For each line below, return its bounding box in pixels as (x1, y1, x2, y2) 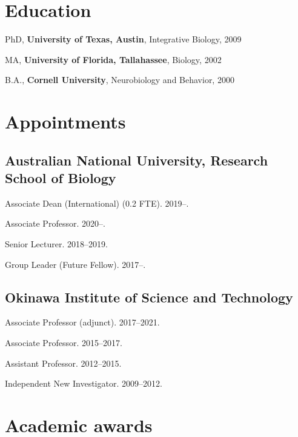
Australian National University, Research (5, 150, 268, 169)
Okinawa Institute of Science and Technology (5, 287, 293, 306)
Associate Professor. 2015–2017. (5, 336, 122, 349)
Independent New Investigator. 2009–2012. (5, 377, 162, 390)
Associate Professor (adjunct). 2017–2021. (5, 316, 160, 329)
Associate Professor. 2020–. (5, 217, 105, 230)
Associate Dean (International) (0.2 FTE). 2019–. (5, 196, 189, 209)
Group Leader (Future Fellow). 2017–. (5, 258, 146, 270)
